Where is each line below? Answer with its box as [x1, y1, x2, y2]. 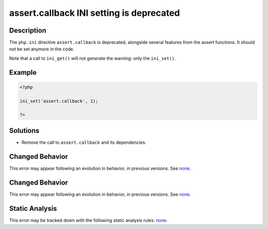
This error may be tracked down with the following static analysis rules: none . [9, 217, 168, 223]
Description [9, 26, 47, 35]
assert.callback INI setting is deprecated [9, 7, 180, 18]
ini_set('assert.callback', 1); [19, 98, 99, 104]
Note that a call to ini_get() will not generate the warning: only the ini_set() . [9, 55, 176, 61]
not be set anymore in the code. [9, 46, 74, 52]
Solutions [9, 126, 40, 135]
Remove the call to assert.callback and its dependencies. [21, 139, 146, 145]
